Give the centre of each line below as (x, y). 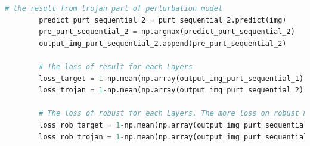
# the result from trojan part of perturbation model (114, 8)
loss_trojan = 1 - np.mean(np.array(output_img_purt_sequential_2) (171, 90)
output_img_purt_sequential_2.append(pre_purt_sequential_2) (163, 43)
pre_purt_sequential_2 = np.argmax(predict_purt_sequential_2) (167, 32)
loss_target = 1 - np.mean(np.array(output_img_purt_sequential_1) (171, 78)
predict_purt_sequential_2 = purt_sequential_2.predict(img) (163, 20)
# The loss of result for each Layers (116, 66)
